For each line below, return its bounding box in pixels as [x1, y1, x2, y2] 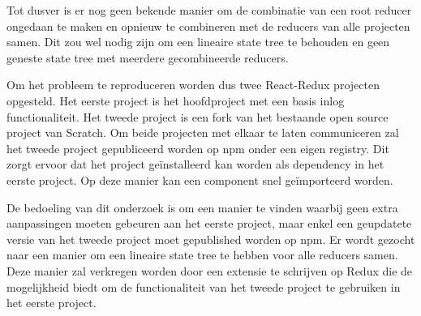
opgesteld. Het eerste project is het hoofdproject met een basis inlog [6, 92, 345, 109]
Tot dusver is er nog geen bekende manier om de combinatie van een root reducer [6, 2, 412, 18]
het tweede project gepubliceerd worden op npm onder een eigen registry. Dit [6, 139, 389, 156]
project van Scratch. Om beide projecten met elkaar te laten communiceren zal [6, 124, 399, 141]
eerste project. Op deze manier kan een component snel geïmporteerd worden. [6, 171, 393, 188]
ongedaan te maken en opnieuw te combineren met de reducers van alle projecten [6, 17, 410, 34]
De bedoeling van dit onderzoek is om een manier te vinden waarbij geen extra [6, 199, 398, 216]
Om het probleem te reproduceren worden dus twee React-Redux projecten [6, 76, 380, 93]
